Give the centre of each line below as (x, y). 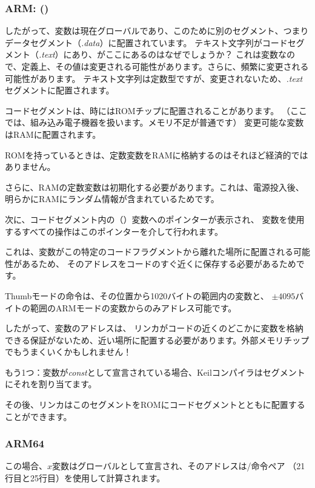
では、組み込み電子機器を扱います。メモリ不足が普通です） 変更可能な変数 (154, 122)
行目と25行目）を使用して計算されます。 (85, 478)
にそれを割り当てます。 (51, 384)
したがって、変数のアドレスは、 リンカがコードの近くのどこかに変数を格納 (154, 328)
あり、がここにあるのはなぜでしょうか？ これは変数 (175, 54)
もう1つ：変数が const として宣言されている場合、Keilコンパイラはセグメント (155, 372)
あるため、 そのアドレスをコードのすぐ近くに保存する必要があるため (159, 263)
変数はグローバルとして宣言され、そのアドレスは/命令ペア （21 (179, 466)
